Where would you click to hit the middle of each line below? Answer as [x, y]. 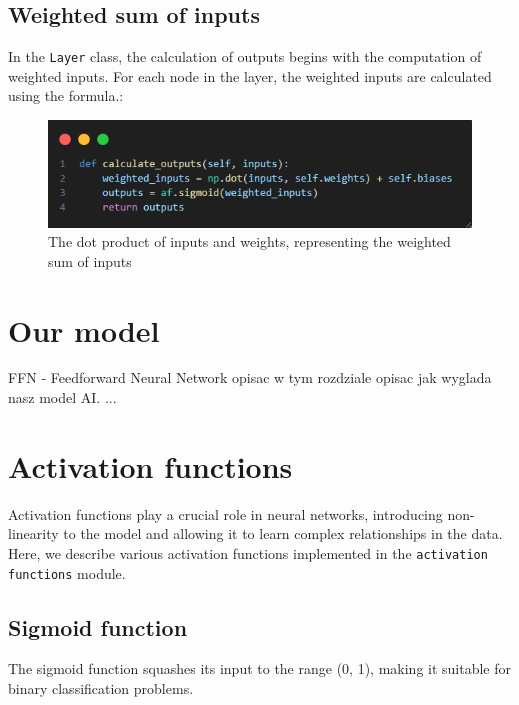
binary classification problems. [101, 688]
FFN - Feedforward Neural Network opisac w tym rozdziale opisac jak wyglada [250, 377]
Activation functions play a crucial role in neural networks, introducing [225, 513]
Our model [84, 329]
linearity [33, 533]
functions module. [67, 572]
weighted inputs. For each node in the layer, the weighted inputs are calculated [250, 75]
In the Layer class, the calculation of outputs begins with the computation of [245, 56]
